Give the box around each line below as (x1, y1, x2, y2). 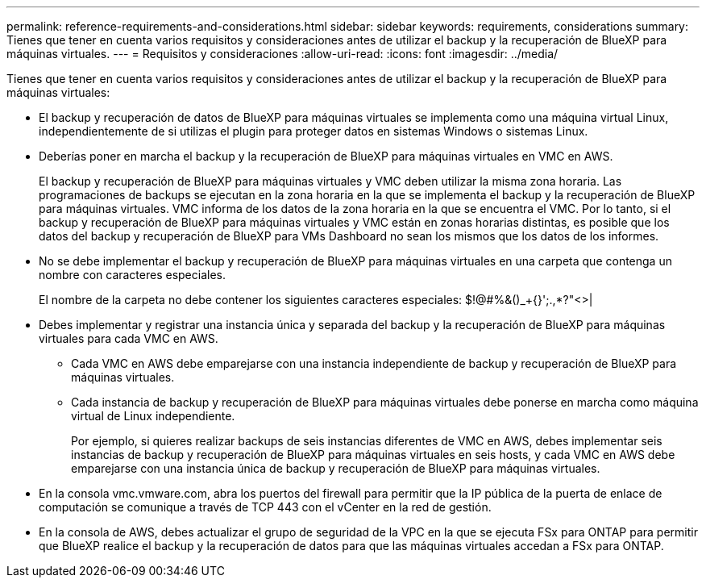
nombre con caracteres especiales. (39, 268, 226, 282)
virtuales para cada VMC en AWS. (39, 332, 218, 345)
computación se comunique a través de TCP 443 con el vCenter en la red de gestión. (39, 500, 492, 514)
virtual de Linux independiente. (71, 409, 235, 423)
